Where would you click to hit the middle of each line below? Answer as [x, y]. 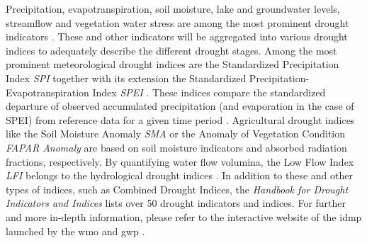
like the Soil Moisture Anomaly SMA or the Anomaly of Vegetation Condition [176, 134]
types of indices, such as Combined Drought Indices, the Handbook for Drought [177, 189]
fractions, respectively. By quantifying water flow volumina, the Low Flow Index [180, 161]
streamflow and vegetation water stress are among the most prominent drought [177, 22]
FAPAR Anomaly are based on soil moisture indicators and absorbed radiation [176, 147]
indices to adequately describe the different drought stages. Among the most [171, 50]
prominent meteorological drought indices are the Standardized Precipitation [173, 64]
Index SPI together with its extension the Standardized [126, 78]
